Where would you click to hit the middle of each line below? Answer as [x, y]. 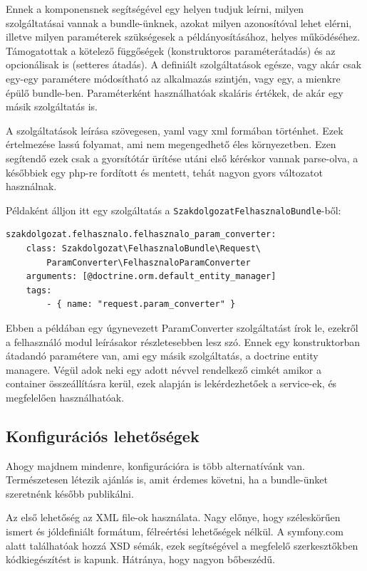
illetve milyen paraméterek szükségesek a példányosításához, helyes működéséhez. [183, 37]
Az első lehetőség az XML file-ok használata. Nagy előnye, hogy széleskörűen [173, 517]
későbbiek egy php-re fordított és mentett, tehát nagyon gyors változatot [164, 172]
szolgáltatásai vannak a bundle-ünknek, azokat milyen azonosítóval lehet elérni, [179, 22]
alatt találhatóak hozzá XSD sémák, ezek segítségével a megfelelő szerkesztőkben [182, 545]
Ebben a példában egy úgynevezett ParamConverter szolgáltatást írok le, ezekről [182, 327]
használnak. [31, 186]
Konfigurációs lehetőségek [103, 435]
